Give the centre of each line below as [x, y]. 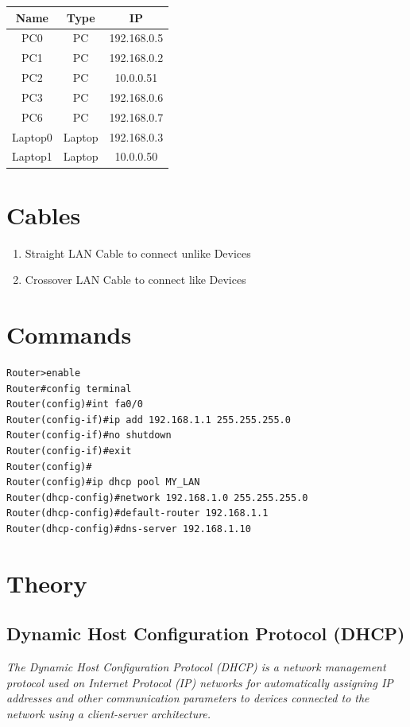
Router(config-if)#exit [69, 451]
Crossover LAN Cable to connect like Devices [135, 280]
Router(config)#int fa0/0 [75, 404]
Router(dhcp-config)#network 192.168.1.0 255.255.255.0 [157, 498]
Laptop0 [32, 136]
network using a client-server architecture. [109, 713]
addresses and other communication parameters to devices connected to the [188, 698]
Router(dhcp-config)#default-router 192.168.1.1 [137, 513]
